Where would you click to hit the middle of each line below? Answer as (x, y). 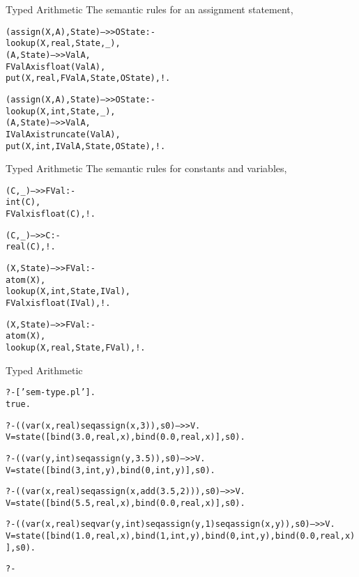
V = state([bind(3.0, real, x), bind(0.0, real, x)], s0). (125, 437)
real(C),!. (31, 247)
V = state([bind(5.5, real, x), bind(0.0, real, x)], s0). (125, 503)
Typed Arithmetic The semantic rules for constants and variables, (146, 168)
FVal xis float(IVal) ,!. (58, 303)
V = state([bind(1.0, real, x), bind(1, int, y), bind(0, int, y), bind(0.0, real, (175, 536)
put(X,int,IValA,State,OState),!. (86, 146)
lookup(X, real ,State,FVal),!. (76, 347)
